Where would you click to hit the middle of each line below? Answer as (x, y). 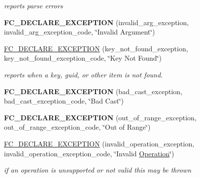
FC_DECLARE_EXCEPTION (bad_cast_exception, (93, 91)
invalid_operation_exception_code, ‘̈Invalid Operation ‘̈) (89, 153)
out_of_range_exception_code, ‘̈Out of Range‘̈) (77, 127)
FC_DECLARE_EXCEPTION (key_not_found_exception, (96, 48)
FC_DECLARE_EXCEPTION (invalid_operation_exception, (99, 143)
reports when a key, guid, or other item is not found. (83, 74)
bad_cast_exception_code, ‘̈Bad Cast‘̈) (64, 101)
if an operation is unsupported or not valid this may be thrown (98, 170)
